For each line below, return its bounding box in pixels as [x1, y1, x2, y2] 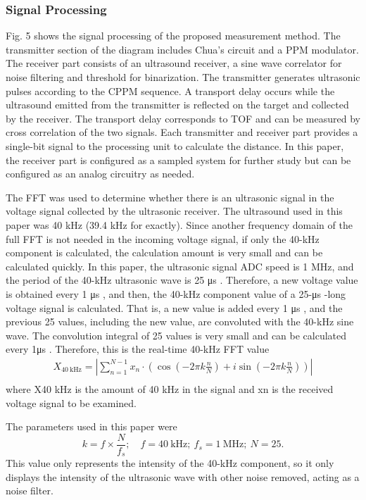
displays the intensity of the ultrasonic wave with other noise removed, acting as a [6, 469, 360, 484]
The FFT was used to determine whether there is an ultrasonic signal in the [6, 189, 334, 204]
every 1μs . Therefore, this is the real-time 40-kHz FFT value [6, 342, 270, 356]
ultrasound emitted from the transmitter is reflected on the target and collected [6, 97, 349, 112]
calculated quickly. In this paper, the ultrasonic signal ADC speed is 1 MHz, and [6, 258, 354, 273]
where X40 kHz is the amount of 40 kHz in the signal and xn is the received [6, 381, 334, 396]
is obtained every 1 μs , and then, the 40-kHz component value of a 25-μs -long [6, 286, 346, 301]
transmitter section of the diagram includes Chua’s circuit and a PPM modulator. [6, 42, 359, 56]
